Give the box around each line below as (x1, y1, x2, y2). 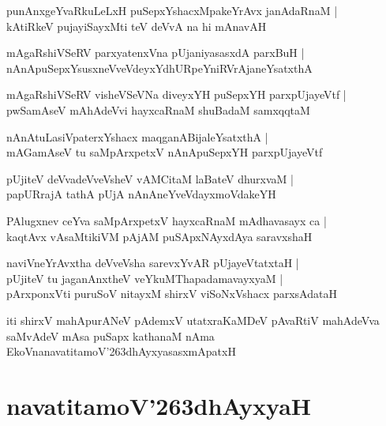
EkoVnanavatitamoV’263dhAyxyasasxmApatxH (6, 343, 236, 360)
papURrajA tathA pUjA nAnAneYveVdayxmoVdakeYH (6, 186, 276, 202)
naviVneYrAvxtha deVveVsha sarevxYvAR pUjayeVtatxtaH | (6, 254, 299, 271)
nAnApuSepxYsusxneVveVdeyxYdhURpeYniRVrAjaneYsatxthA (6, 59, 313, 76)
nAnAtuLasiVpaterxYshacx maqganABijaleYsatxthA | (6, 128, 268, 145)
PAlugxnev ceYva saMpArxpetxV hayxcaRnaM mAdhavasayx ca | (6, 212, 327, 228)
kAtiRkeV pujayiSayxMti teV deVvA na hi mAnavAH (6, 17, 267, 34)
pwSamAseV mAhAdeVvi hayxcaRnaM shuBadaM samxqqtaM (6, 101, 310, 118)
